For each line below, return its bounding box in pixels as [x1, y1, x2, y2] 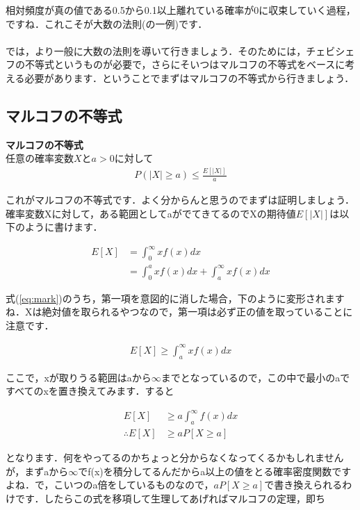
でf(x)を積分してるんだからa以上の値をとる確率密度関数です [78, 463, 352, 478]
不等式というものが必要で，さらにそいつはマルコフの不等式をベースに [24, 57, 345, 72]
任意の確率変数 [6, 151, 74, 165]
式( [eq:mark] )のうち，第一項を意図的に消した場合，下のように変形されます [6, 290, 345, 305]
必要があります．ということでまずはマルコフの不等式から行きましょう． [24, 70, 354, 85]
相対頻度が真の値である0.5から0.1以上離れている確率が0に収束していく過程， [6, 3, 356, 17]
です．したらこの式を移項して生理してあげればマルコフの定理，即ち [15, 491, 325, 505]
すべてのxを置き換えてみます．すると [6, 384, 174, 398]
